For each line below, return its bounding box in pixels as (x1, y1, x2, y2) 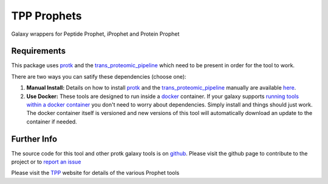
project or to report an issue (11, 158, 81, 166)
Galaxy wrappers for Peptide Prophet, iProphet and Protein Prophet (11, 30, 180, 38)
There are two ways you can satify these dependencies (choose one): (11, 73, 186, 80)
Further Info (11, 134, 58, 144)
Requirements (11, 46, 66, 56)
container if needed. (26, 118, 77, 125)
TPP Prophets (11, 9, 82, 22)
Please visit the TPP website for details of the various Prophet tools (11, 169, 180, 177)
